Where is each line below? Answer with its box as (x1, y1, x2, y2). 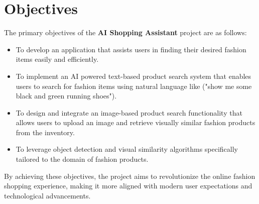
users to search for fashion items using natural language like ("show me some (16, 80, 252, 91)
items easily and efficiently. (16, 54, 99, 64)
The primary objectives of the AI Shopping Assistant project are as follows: (4, 27, 247, 38)
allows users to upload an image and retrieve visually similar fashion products (16, 117, 255, 128)
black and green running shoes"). (16, 90, 117, 101)
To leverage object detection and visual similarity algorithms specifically (16, 144, 238, 154)
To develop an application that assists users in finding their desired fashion (16, 44, 246, 54)
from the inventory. (16, 127, 75, 137)
